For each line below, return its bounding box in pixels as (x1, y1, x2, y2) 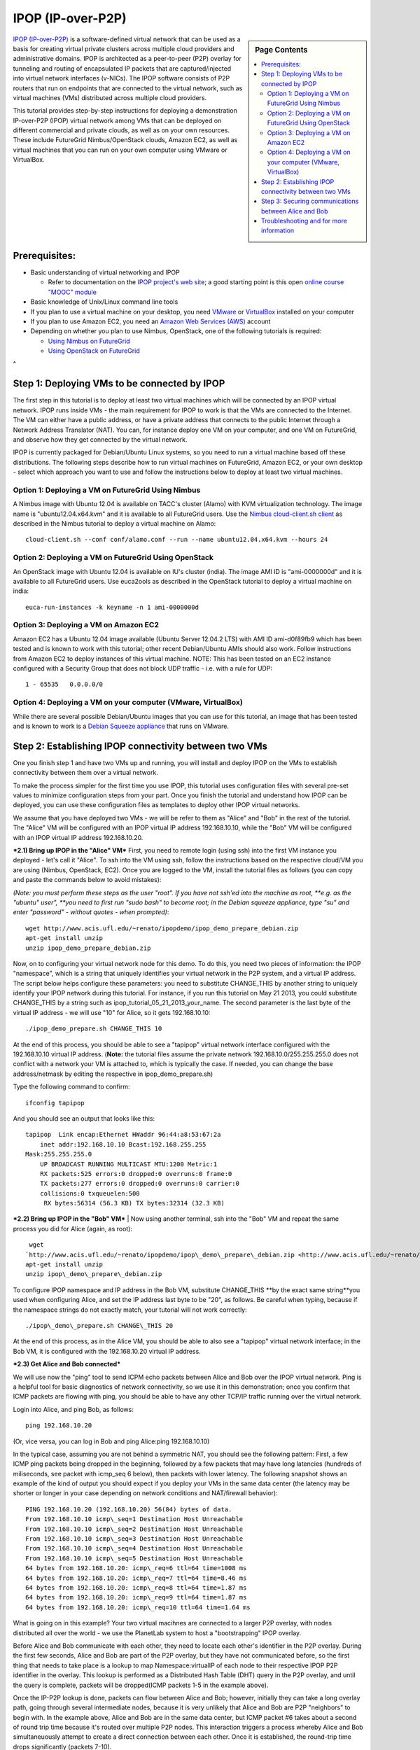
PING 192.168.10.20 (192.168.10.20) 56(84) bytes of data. (25, 1505, 232, 1513)
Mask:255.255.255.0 (25, 1150, 92, 1158)
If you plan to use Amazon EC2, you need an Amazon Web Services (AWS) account (30, 317, 271, 325)
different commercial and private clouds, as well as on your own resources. (13, 126, 230, 134)
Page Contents (255, 45, 308, 55)
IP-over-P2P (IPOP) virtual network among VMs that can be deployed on (13, 116, 222, 125)
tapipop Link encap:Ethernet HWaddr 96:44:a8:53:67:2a (25, 1130, 221, 1139)
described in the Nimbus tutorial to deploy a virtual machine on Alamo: (13, 519, 216, 528)
